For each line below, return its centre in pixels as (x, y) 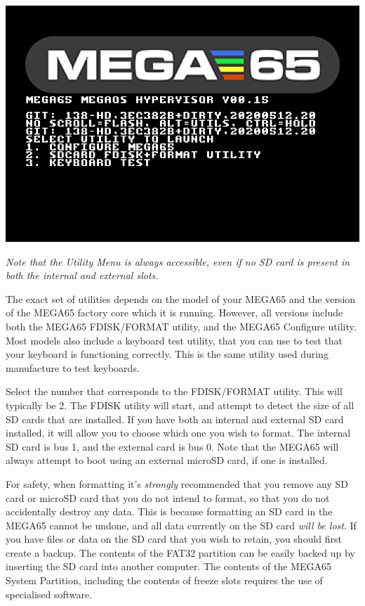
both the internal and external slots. (82, 275)
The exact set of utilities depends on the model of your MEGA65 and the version (181, 298)
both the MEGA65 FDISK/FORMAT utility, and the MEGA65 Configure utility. (181, 326)
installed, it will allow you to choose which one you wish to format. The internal (178, 433)
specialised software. (49, 594)
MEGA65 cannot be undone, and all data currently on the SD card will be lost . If (181, 525)
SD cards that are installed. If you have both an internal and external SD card (175, 419)
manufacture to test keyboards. (73, 367)
